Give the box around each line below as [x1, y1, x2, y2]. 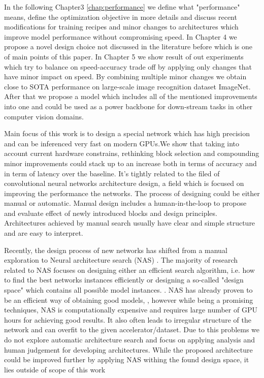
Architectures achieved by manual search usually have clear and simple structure [4, 217, 255, 228]
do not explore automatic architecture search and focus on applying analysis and [4, 334, 255, 344]
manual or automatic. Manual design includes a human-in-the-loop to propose [4, 198, 247, 208]
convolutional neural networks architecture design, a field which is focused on [4, 178, 244, 188]
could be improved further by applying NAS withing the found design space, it [4, 354, 249, 365]
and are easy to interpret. [4, 228, 83, 238]
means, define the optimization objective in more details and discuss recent [4, 11, 237, 22]
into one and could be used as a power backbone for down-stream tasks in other [4, 101, 253, 111]
